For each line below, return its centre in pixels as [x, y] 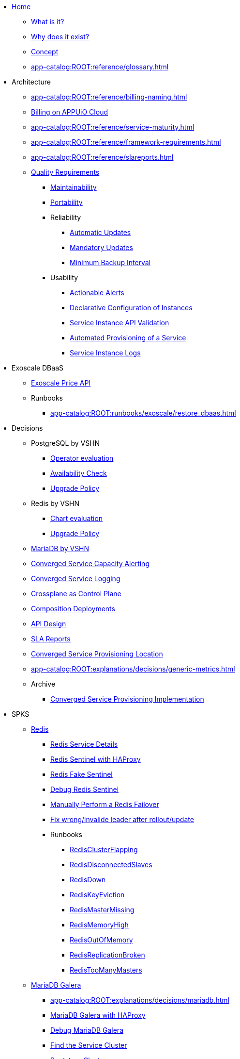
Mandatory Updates [101, 247]
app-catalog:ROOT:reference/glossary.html [100, 67]
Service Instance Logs [105, 353]
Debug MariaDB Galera [87, 1030]
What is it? [48, 22]
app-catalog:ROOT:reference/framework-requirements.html [126, 142]
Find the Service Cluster [89, 1045]
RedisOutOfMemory [101, 940]
